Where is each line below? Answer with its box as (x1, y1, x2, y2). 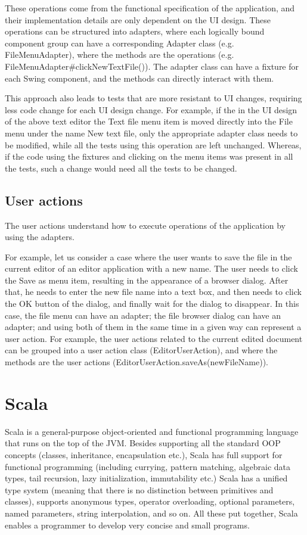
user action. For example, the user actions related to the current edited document (5, 332, 303, 344)
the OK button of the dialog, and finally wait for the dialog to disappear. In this (5, 297, 299, 310)
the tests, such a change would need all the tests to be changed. (5, 161, 237, 174)
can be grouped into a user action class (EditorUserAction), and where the (5, 344, 278, 356)
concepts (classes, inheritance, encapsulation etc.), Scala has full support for (5, 448, 283, 461)
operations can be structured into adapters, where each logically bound (5, 25, 265, 38)
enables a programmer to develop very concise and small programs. (5, 518, 250, 531)
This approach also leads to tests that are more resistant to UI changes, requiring (5, 92, 302, 104)
